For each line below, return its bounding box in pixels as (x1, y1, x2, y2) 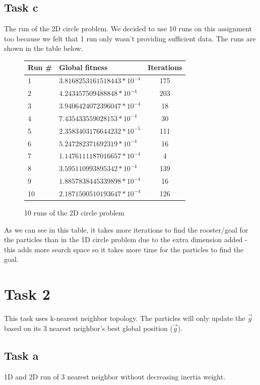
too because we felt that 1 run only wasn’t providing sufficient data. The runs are (4, 33, 256, 43)
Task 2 (4, 284, 50, 304)
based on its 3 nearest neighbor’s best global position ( (4, 322, 173, 333)
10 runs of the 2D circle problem (24, 207, 124, 218)
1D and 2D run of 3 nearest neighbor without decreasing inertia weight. (4, 371, 226, 381)
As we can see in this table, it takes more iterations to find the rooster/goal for (4, 224, 248, 235)
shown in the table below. (4, 43, 83, 53)
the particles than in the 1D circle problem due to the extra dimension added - (4, 234, 247, 245)
